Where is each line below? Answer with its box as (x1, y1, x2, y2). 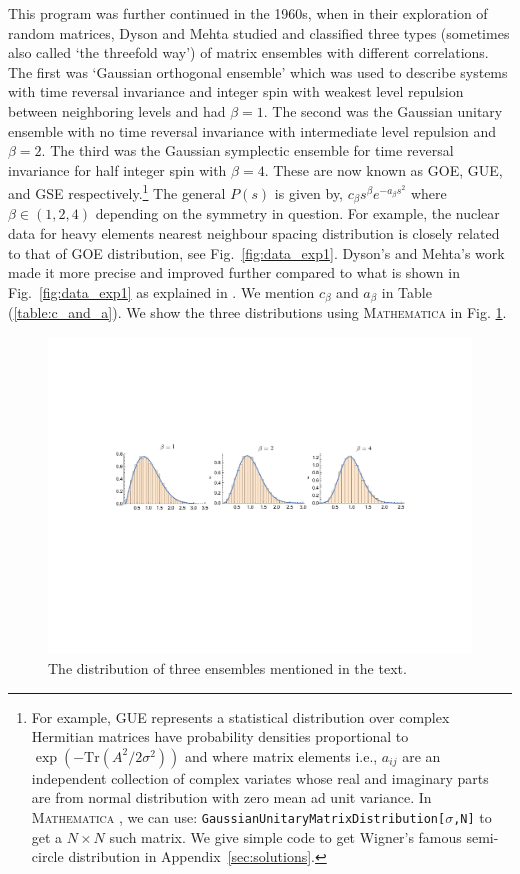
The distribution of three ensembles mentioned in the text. (48, 658, 407, 679)
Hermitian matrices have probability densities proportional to (31, 726, 409, 747)
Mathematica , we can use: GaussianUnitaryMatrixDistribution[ (31, 807, 446, 828)
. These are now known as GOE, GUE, (264, 159, 503, 180)
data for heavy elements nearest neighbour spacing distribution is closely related (8, 223, 500, 244)
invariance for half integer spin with (8, 159, 227, 180)
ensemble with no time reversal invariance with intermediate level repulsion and (8, 120, 497, 141)
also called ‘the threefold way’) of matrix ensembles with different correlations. (8, 42, 489, 63)
